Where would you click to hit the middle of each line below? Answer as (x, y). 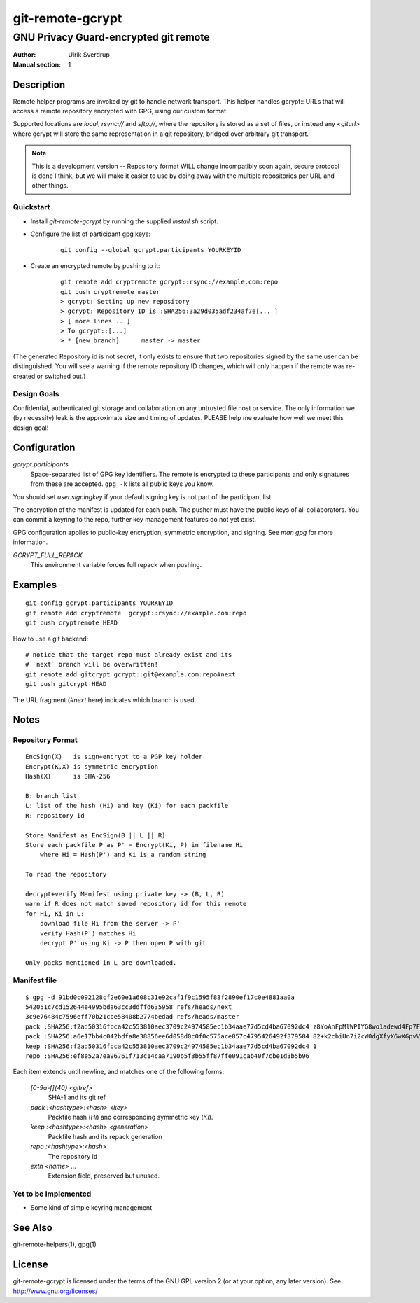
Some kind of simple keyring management (91, 1208)
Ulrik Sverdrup (89, 55)
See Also (33, 1228)
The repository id (73, 1156)
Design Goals (36, 394)
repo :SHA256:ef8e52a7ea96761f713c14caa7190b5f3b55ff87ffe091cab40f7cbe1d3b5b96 (168, 1056)
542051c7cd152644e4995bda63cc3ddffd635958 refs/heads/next (129, 1007)
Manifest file (35, 980)
